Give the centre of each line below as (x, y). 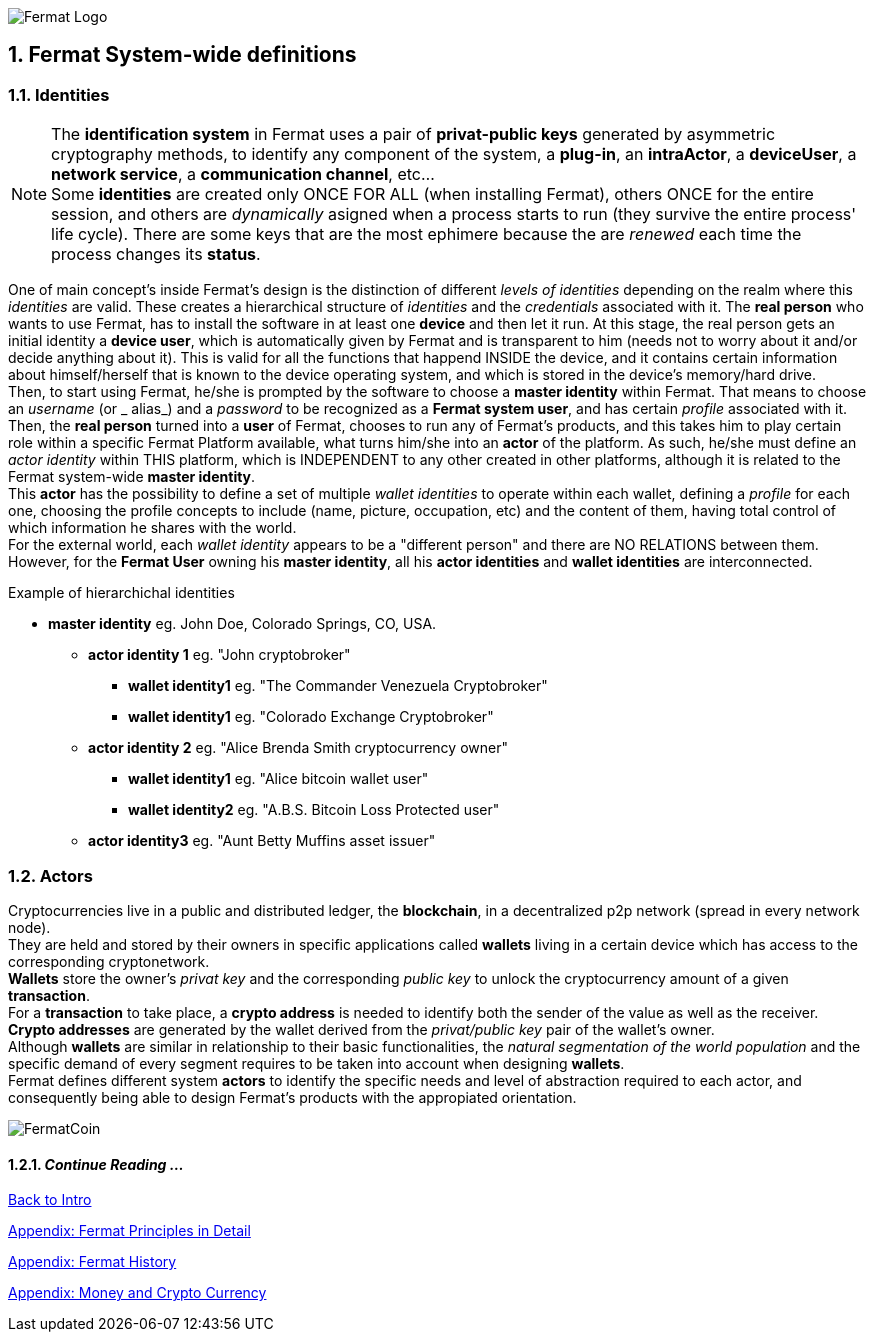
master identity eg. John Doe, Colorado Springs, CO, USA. (242, 624)
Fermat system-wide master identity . (132, 477)
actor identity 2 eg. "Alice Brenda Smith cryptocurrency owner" (298, 748)
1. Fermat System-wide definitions (182, 55)
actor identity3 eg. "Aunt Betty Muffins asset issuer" (262, 841)
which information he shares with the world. (152, 528)
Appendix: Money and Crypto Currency (137, 1293)
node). (29, 927)
